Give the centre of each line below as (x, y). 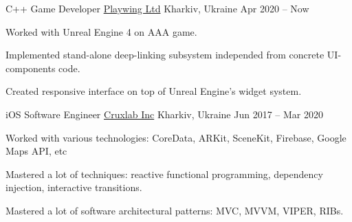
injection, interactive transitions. (74, 187)
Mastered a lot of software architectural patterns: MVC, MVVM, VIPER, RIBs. (175, 210)
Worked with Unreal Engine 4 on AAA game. (101, 31)
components (31, 68)
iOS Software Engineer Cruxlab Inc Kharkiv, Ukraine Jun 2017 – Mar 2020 (164, 114)
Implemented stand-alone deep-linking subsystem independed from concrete (165, 55)
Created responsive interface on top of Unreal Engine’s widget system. (154, 91)
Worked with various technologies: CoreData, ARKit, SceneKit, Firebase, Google (176, 137)
